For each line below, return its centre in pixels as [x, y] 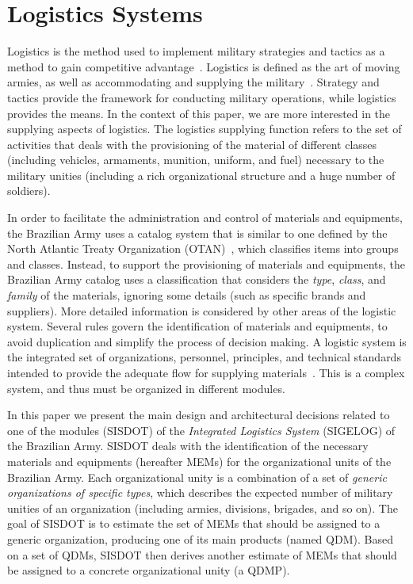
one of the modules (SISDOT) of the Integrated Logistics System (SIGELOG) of [201, 430]
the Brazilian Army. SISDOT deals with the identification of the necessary [188, 446]
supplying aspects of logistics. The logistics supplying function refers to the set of [205, 129]
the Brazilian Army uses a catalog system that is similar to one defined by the [197, 233]
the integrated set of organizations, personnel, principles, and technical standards [204, 357]
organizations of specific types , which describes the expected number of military [200, 492]
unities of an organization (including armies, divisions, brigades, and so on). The [203, 508]
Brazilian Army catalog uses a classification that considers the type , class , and [197, 279]
